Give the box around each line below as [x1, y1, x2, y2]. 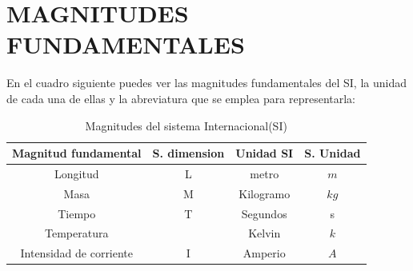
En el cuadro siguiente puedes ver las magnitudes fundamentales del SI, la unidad [6, 74, 407, 91]
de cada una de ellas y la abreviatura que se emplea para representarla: [6, 90, 356, 106]
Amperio [243, 245, 286, 261]
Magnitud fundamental [12, 145, 142, 161]
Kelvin [248, 225, 281, 241]
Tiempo [58, 205, 96, 221]
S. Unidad [304, 145, 361, 161]
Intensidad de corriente [20, 245, 134, 261]
